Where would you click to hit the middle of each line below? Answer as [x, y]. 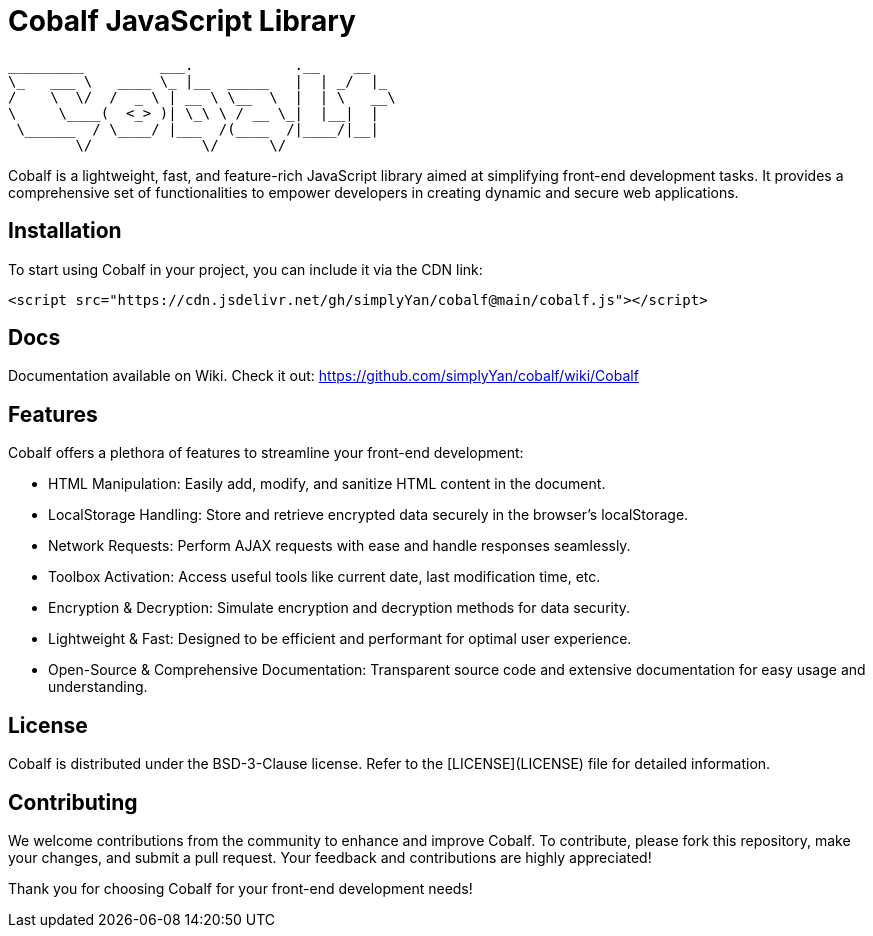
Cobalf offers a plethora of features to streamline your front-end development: [266, 453]
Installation [65, 231]
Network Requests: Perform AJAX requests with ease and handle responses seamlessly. [339, 546]
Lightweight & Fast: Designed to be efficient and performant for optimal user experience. [340, 639]
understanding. [98, 687]
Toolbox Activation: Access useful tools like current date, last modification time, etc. [324, 577]
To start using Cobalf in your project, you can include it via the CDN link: [245, 269]
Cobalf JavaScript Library [182, 21]
